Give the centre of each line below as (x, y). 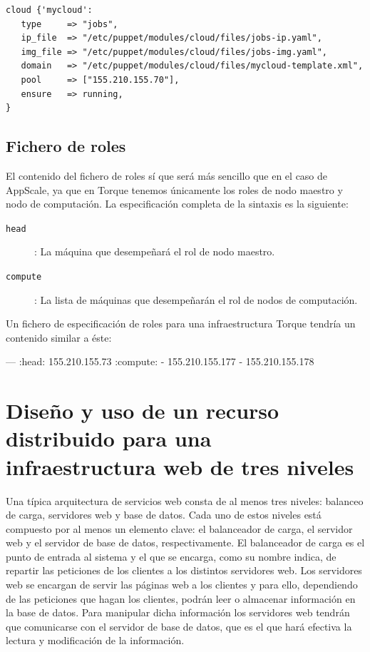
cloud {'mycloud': (49, 10)
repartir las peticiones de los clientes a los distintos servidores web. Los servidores (184, 570)
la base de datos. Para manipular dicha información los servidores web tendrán (178, 612)
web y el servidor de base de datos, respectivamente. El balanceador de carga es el (185, 543)
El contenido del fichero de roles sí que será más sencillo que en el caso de (167, 175)
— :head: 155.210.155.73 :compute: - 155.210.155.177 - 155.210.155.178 (160, 361)
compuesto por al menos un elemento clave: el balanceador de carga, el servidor (179, 528)
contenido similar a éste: (59, 337)
